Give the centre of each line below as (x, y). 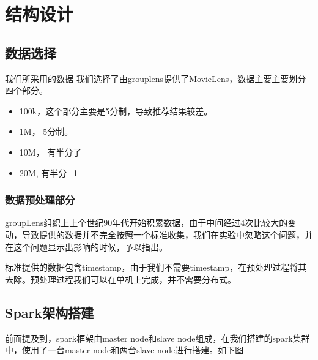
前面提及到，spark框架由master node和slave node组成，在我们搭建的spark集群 (157, 338)
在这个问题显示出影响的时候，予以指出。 (86, 246)
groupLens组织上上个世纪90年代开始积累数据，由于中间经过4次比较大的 (146, 223)
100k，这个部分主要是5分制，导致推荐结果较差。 (116, 111)
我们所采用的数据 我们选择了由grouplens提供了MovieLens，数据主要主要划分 (156, 78)
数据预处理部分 (40, 200)
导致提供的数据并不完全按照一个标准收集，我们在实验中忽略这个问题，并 (167, 234)
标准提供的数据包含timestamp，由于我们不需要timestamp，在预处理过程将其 (156, 267)
